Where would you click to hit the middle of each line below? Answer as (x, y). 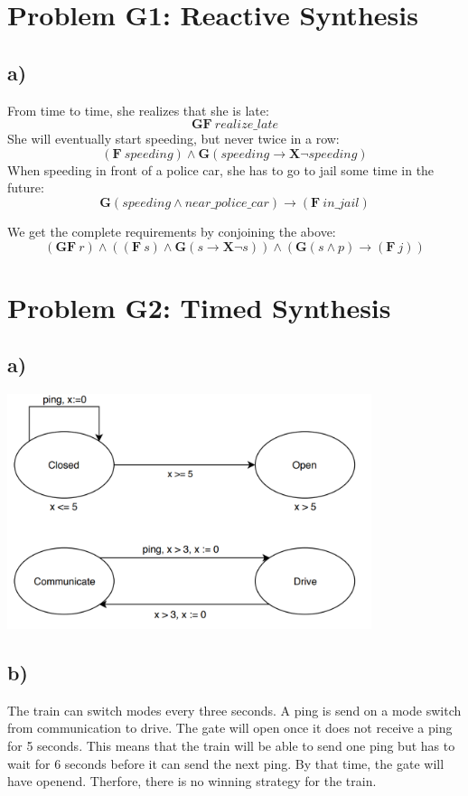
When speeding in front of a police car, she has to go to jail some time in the (221, 169)
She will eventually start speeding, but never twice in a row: (173, 139)
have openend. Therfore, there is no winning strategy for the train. (192, 781)
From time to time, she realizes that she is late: (138, 110)
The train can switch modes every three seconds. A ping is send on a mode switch (234, 710)
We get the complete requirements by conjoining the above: (172, 231)
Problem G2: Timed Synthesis (199, 307)
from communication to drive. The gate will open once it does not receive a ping (230, 728)
